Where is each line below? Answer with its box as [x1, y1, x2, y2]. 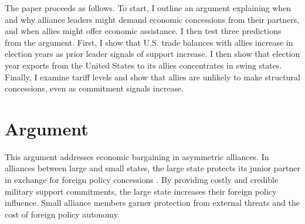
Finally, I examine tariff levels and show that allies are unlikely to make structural [5, 70, 300, 83]
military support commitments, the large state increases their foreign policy [5, 185, 277, 197]
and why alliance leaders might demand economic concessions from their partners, [5, 13, 300, 25]
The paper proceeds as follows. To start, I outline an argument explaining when [5, 2, 292, 13]
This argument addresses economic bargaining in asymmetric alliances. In [5, 150, 269, 162]
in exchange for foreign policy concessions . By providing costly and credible [5, 174, 279, 186]
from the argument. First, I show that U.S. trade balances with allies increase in [5, 36, 293, 48]
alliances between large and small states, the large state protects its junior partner [5, 162, 300, 174]
